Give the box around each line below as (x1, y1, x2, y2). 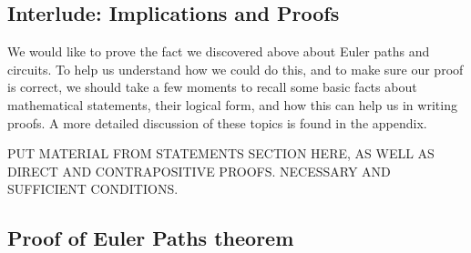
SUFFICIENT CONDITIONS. (7, 179, 179, 198)
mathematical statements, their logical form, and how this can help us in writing (7, 95, 457, 114)
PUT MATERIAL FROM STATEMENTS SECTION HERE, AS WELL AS (7, 144, 435, 163)
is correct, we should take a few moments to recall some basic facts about (7, 77, 417, 96)
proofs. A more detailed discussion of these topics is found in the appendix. (7, 113, 427, 132)
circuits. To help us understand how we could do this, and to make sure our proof (7, 59, 464, 78)
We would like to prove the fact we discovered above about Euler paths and (7, 42, 430, 61)
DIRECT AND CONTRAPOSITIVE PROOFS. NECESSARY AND (7, 161, 391, 180)
